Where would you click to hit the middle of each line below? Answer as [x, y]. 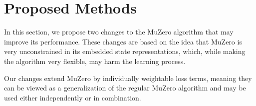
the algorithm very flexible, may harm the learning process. [95, 61]
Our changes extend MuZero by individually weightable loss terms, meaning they [128, 78]
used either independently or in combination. [73, 97]
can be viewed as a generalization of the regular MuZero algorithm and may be [125, 88]
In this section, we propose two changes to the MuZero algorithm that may [119, 32]
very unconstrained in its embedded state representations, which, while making [125, 51]
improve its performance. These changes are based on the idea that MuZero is [123, 41]
